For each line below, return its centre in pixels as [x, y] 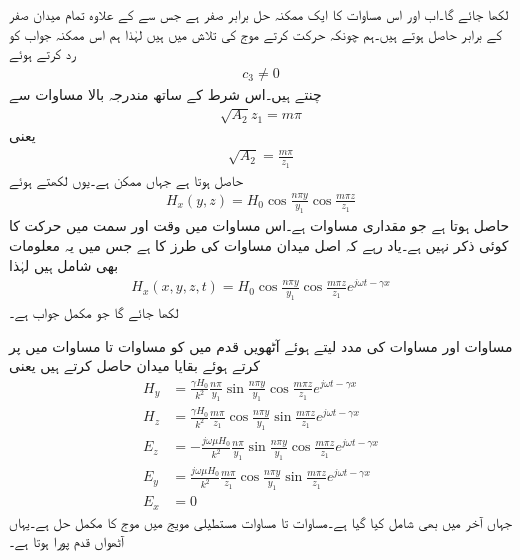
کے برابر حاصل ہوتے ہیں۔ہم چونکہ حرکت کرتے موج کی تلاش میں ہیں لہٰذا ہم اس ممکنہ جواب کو [256, 33]
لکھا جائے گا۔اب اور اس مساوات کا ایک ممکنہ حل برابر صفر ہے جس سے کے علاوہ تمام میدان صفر [259, 14]
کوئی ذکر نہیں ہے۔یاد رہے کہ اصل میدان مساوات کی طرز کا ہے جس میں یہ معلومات [259, 244]
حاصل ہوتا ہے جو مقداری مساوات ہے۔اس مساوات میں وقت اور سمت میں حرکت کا [259, 225]
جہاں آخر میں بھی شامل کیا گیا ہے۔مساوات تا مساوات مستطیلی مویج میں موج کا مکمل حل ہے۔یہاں [261, 521]
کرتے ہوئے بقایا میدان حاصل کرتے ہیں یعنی [135, 365]
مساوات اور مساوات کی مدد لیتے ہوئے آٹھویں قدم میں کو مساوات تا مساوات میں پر [261, 345]
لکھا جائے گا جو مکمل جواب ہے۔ [94, 312]
